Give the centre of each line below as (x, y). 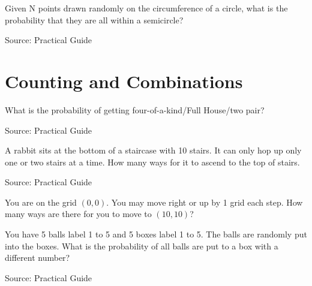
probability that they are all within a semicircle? (94, 19)
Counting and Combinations (124, 81)
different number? (37, 258)
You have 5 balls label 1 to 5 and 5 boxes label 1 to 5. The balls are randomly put (156, 234)
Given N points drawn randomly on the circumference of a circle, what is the (146, 8)
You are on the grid (41, 202)
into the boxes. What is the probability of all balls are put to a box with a (142, 246)
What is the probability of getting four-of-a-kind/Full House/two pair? (135, 109)
